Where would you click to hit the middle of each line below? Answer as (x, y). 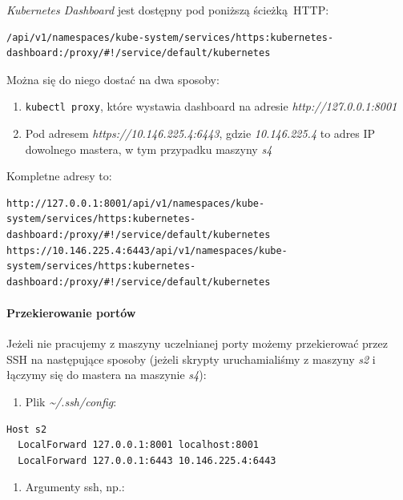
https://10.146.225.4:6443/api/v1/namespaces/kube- (147, 250)
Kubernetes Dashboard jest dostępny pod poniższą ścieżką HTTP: (168, 10)
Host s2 (27, 429)
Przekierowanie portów (71, 312)
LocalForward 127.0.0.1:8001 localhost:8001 (138, 445)
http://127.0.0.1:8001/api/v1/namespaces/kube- (136, 203)
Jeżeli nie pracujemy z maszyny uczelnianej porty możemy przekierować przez (197, 343)
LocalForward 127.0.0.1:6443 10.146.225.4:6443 (147, 460)
